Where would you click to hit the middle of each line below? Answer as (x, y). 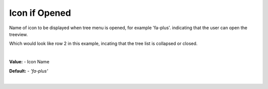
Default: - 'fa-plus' (29, 71)
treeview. (19, 34)
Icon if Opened (40, 13)
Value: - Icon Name (29, 62)
